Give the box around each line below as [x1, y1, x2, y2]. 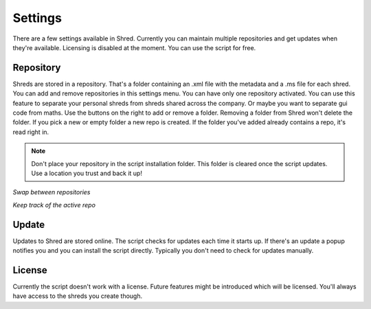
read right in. [12, 128, 49, 136]
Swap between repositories [12, 188, 91, 196]
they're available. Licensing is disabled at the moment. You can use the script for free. [12, 43, 256, 51]
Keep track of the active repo [12, 201, 96, 209]
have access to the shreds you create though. [12, 292, 143, 300]
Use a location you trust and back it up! [31, 169, 142, 177]
